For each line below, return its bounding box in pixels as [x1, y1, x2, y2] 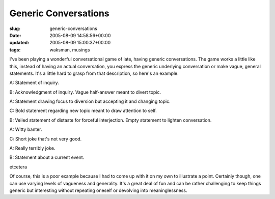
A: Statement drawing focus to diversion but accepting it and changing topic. [9, 98, 171, 104]
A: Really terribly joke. [9, 145, 56, 151]
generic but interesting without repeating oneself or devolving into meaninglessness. [9, 187, 187, 193]
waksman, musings [49, 46, 90, 53]
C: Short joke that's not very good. [9, 135, 82, 142]
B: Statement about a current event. [9, 154, 85, 160]
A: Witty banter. [9, 126, 42, 132]
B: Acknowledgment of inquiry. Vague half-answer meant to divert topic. [9, 89, 161, 95]
